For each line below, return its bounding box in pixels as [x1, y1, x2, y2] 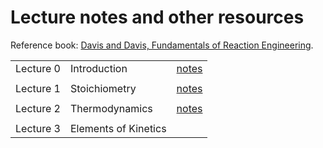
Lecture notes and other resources [10, 6, 305, 29]
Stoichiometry [69, 81, 137, 95]
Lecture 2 [15, 101, 61, 115]
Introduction [69, 61, 128, 75]
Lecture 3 [15, 121, 61, 135]
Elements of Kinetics [69, 121, 167, 135]
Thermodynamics [69, 101, 153, 115]
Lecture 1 [15, 81, 61, 95]
